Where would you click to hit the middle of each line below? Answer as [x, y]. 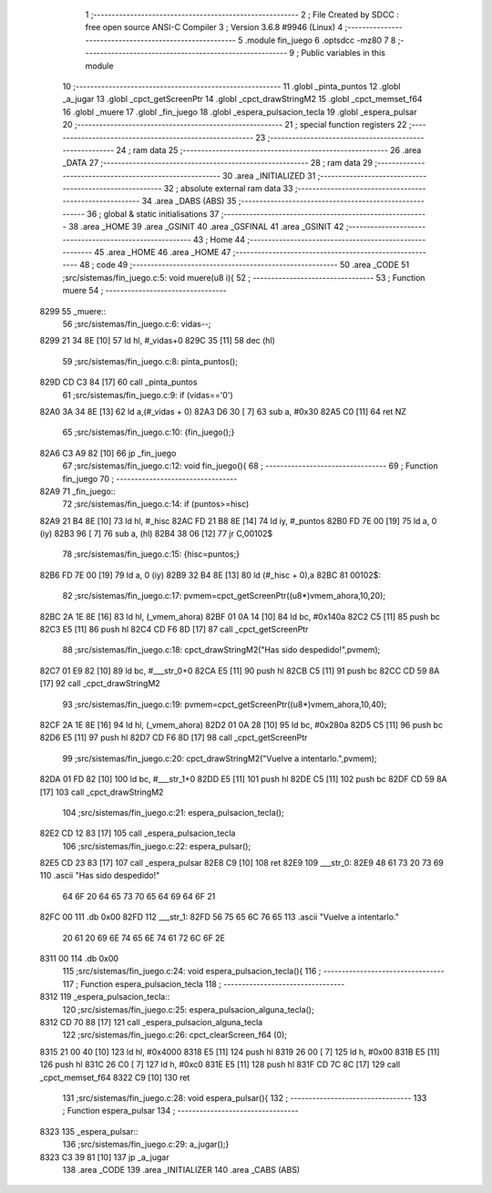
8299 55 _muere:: [73, 311]
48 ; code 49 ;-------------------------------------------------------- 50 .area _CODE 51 [244, 265]
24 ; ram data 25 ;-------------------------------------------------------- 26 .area [269, 149]
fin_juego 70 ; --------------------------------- [150, 478]
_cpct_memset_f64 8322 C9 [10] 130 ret [115, 1077]
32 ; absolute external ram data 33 [228, 189]
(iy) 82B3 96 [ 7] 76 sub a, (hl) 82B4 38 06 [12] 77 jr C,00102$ [156, 534]
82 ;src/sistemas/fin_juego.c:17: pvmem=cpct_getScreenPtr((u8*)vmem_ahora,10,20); [224, 596]
